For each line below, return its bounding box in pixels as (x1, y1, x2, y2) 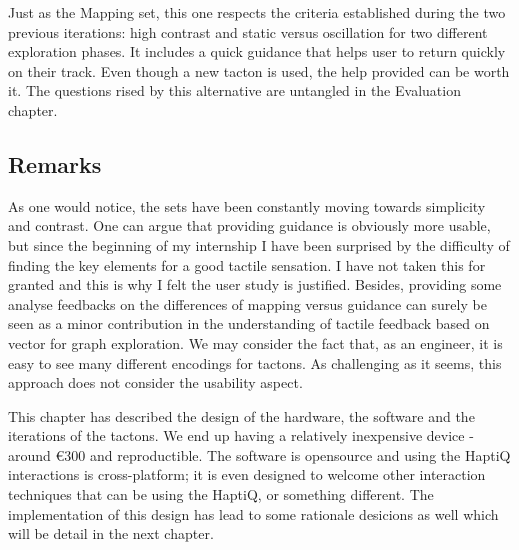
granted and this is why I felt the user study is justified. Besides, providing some (8, 274, 502, 295)
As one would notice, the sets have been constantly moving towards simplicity (8, 195, 486, 216)
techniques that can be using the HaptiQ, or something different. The (8, 484, 434, 505)
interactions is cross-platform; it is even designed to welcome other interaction (8, 464, 486, 485)
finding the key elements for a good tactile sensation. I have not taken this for (8, 254, 486, 275)
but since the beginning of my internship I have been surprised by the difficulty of (8, 234, 510, 255)
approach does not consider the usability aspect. (8, 372, 303, 393)
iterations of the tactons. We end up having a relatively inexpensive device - (8, 425, 474, 446)
